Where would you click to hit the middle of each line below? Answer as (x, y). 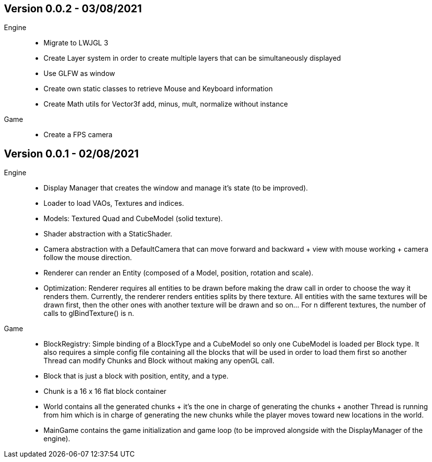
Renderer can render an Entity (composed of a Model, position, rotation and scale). (178, 273)
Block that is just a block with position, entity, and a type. (136, 376)
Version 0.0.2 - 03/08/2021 (73, 9)
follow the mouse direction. (88, 258)
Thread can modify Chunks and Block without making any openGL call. (159, 361)
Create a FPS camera (78, 135)
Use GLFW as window (79, 74)
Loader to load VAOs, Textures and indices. (114, 203)
